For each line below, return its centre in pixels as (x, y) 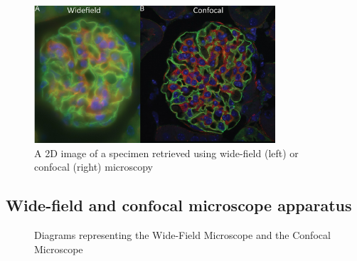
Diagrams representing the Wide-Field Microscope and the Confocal (182, 235)
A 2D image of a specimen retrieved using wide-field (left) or (166, 153)
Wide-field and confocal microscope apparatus (179, 205)
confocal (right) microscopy (94, 167)
